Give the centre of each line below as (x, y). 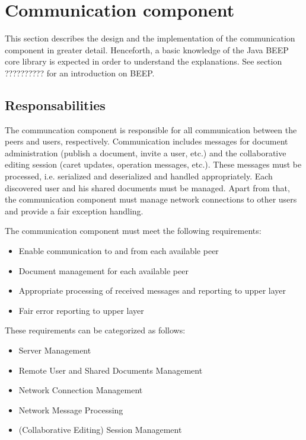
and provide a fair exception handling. (74, 211)
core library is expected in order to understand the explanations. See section (144, 61)
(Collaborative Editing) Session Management (100, 430)
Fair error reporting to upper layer (81, 310)
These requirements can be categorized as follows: (95, 330)
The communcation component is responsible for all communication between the (151, 129)
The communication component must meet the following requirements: (133, 231)
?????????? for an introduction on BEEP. (80, 73)
